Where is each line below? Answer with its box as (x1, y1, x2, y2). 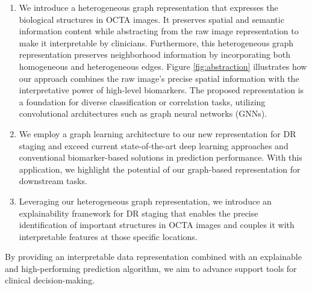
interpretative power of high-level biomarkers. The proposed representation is (19, 84, 304, 96)
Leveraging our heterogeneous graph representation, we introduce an (19, 194, 272, 207)
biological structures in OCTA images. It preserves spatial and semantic (19, 13, 284, 25)
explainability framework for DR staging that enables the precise (19, 206, 258, 219)
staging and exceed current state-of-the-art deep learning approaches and (19, 139, 289, 152)
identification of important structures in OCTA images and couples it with (19, 218, 295, 231)
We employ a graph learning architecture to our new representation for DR (19, 127, 296, 140)
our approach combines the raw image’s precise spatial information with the (19, 72, 299, 84)
